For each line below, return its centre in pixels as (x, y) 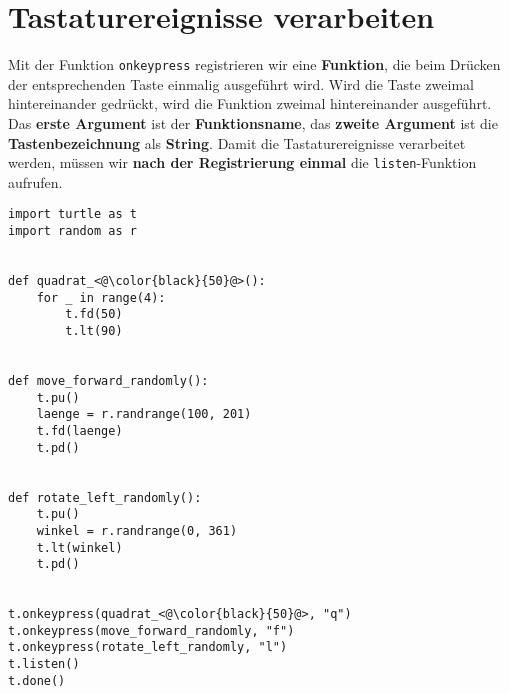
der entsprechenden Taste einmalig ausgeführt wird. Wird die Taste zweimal (241, 83)
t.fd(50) (94, 314)
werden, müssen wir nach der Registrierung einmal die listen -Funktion (242, 162)
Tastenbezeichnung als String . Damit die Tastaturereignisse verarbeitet (237, 142)
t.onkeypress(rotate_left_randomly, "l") (148, 647)
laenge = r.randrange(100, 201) (144, 414)
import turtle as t (72, 214)
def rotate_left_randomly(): (105, 497)
